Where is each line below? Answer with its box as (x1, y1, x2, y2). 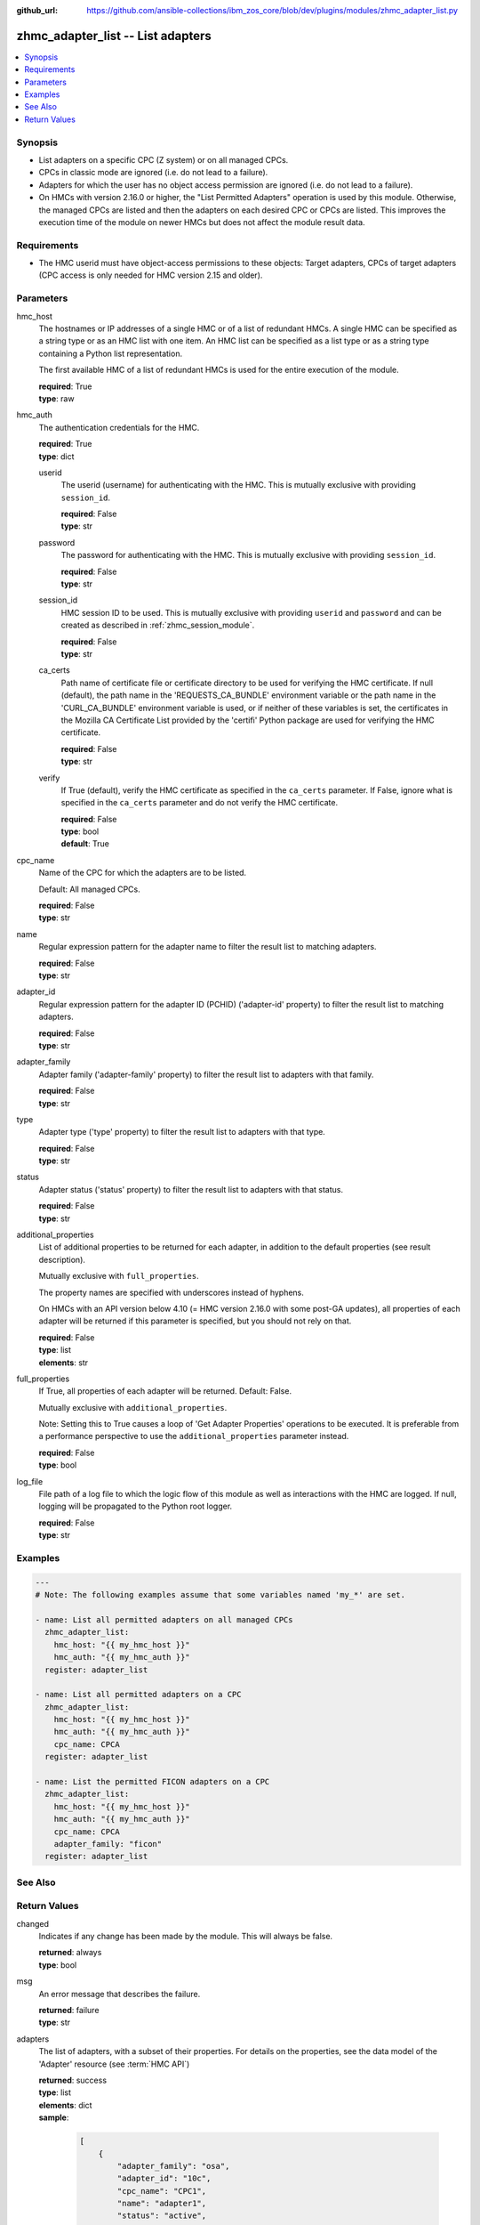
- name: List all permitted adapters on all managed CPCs (35, 1614, 293, 1624)
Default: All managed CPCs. (38, 884, 141, 894)
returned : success (38, 2075, 107, 2085)
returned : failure (38, 2005, 100, 2015)
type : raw (38, 392, 75, 404)
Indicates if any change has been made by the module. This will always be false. (38, 1931, 333, 1942)
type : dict (38, 450, 75, 462)
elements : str (38, 1357, 89, 1368)
